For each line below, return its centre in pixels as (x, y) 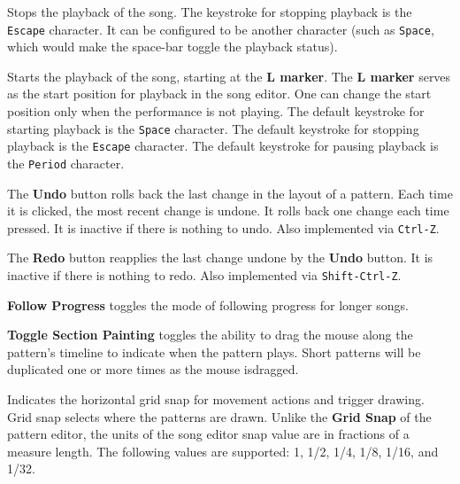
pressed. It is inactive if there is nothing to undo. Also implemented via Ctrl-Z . (223, 227)
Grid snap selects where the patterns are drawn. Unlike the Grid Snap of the (219, 416)
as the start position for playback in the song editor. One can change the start (219, 94)
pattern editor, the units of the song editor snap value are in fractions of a (208, 434)
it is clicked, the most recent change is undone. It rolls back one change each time (228, 211)
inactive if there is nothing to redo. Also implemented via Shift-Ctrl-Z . (204, 275)
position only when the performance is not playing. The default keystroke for (216, 111)
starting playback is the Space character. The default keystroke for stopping (213, 128)
